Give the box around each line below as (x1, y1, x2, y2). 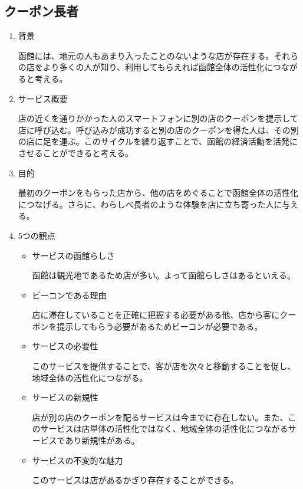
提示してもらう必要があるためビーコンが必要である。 (57, 320, 263, 332)
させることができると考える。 (18, 146, 134, 159)
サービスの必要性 (32, 340, 98, 352)
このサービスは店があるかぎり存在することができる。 (32, 474, 239, 486)
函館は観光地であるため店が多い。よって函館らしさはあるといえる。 (32, 269, 295, 281)
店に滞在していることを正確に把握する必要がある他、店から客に (32, 309, 280, 321)
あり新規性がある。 (65, 434, 140, 447)
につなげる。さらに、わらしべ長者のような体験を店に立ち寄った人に (18, 198, 282, 210)
